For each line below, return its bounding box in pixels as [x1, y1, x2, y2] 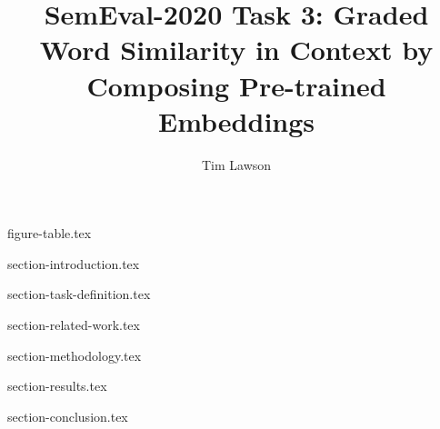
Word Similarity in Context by [39, 31, 434, 68]
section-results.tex [7, 376, 107, 395]
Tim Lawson [201, 155, 272, 174]
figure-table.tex [7, 224, 92, 243]
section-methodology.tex [7, 345, 142, 364]
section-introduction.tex [7, 254, 140, 273]
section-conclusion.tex [7, 406, 128, 425]
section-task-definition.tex [7, 284, 151, 304]
